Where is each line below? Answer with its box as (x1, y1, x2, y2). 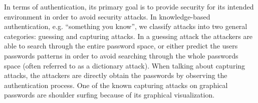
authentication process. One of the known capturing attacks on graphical (4, 79, 228, 90)
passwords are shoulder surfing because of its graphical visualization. (4, 89, 215, 100)
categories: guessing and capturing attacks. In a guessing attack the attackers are (4, 30, 253, 41)
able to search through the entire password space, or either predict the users (4, 40, 238, 51)
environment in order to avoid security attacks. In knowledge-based (4, 11, 210, 21)
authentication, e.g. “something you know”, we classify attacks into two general (4, 21, 247, 31)
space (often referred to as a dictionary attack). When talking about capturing (4, 60, 245, 70)
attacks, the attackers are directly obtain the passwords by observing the (4, 70, 227, 80)
